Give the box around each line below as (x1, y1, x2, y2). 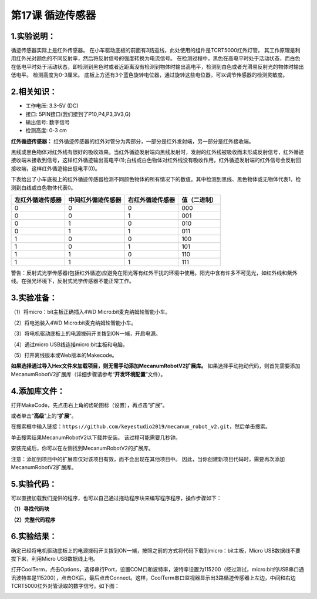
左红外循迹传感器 (14, 196, 62, 204)
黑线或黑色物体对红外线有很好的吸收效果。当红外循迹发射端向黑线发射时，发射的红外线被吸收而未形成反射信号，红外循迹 (11, 149, 304, 156)
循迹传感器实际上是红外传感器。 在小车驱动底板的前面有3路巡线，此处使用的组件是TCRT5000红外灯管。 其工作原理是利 (11, 47, 301, 54)
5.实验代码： (11, 479, 57, 489)
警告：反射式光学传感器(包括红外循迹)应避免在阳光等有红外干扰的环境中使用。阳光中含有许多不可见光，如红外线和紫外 (11, 269, 298, 276)
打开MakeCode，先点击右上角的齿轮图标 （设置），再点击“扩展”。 (11, 401, 168, 409)
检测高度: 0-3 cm (25, 127, 67, 134)
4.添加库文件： (11, 386, 65, 396)
